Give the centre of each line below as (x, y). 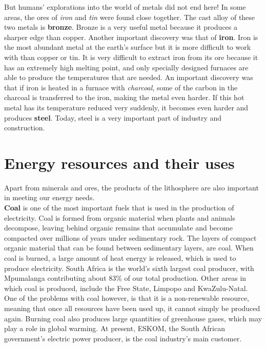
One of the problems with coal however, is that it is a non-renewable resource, (127, 298)
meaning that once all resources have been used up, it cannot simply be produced (132, 308)
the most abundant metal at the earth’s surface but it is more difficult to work (128, 47)
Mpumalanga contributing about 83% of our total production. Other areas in (125, 278)
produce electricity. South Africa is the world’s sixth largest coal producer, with (129, 268)
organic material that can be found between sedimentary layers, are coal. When (129, 248)
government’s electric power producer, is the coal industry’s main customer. (123, 338)
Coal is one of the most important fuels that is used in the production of (119, 208)
